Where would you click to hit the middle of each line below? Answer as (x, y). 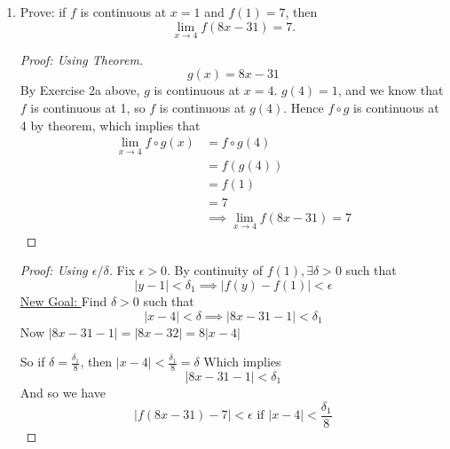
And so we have (63, 392)
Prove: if (43, 12)
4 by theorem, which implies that (110, 125)
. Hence (304, 107)
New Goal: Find (63, 300)
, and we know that (391, 90)
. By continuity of (215, 270)
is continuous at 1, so (88, 107)
